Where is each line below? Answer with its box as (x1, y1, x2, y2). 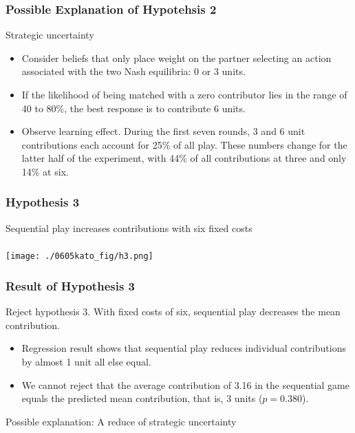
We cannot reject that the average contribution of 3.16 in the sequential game (21, 377, 349, 392)
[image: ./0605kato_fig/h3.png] (6, 251, 153, 262)
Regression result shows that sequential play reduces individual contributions (21, 341, 346, 355)
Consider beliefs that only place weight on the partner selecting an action (21, 50, 332, 65)
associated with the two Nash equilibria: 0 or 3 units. (21, 64, 246, 78)
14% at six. (21, 164, 69, 178)
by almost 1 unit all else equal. (21, 354, 151, 368)
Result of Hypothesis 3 (6, 277, 136, 294)
